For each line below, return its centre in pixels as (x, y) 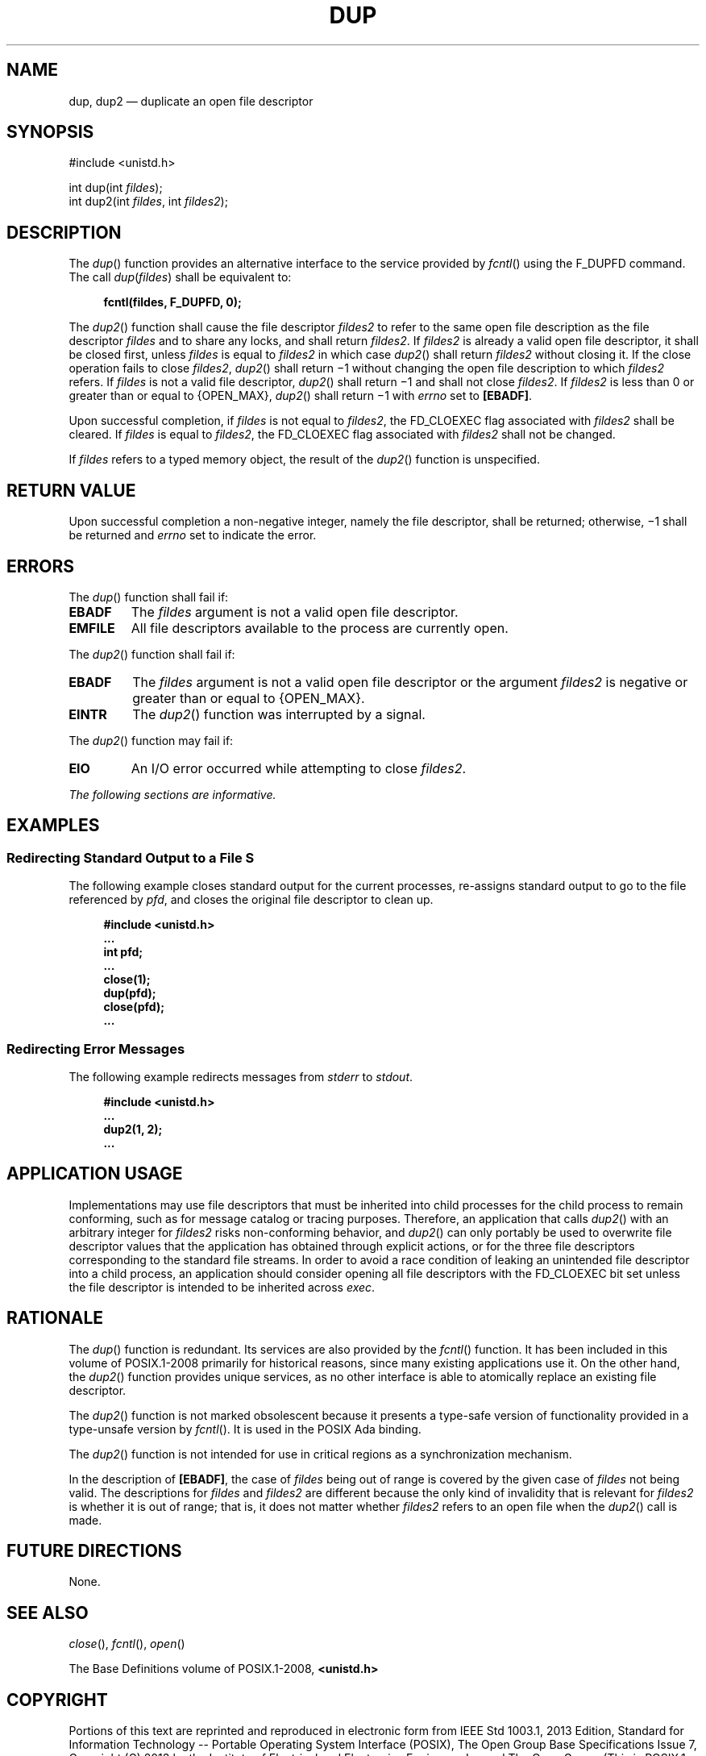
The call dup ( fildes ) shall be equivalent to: (180, 277)
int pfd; (123, 952)
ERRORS (41, 566)
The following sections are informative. (172, 794)
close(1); (127, 980)
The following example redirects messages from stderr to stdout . (241, 1076)
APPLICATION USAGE (95, 1174)
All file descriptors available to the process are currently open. (320, 628)
